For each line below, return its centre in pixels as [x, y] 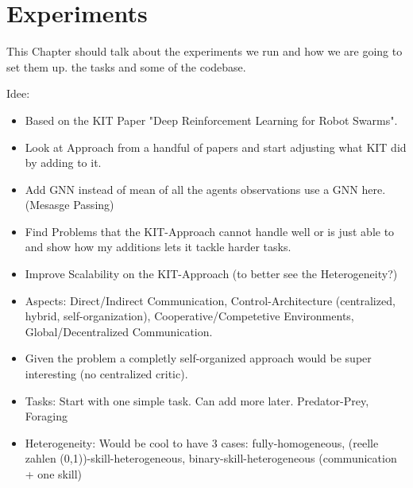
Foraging [46, 416]
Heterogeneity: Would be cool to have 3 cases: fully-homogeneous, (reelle [202, 442]
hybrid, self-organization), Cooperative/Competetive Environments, [189, 316]
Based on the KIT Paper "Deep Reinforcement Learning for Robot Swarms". [211, 120]
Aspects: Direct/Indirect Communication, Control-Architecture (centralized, [210, 300]
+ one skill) [54, 474]
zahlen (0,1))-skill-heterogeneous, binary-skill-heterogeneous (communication [211, 458]
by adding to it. [63, 163]
